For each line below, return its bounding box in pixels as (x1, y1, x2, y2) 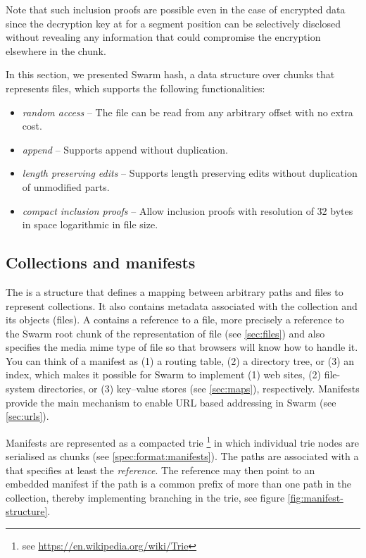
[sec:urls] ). (6, 409, 49, 423)
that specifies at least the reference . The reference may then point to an (6, 462, 315, 477)
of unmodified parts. (22, 179, 110, 194)
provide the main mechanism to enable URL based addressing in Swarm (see (6, 395, 336, 409)
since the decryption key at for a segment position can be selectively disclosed (6, 15, 341, 30)
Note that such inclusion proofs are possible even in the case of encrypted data (6, 2, 346, 16)
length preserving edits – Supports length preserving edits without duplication (22, 166, 358, 180)
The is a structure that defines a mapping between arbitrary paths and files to (6, 284, 343, 299)
